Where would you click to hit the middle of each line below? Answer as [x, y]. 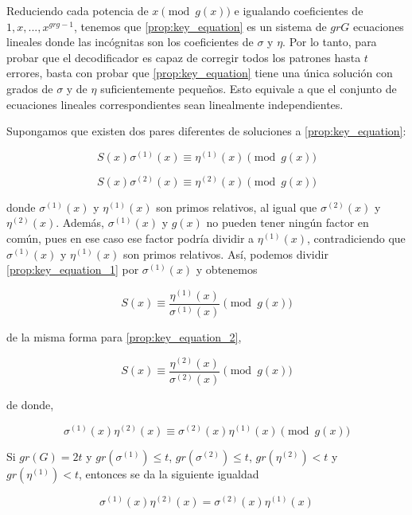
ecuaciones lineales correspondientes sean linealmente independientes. [175, 104]
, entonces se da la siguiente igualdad [169, 473]
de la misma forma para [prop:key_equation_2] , [124, 337]
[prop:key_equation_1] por [73, 269]
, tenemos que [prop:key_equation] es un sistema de [200, 26]
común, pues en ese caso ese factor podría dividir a [130, 238]
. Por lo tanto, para [330, 42]
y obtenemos [227, 269]
